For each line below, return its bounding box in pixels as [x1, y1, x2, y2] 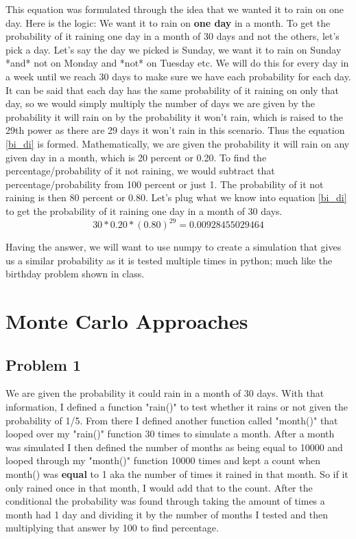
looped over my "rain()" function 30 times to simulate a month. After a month [5, 426, 335, 441]
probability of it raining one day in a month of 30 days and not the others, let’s [5, 29, 340, 43]
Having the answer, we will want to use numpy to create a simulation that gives [5, 240, 342, 253]
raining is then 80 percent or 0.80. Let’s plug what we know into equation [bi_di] [5, 190, 347, 205]
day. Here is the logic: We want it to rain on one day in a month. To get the [5, 15, 331, 30]
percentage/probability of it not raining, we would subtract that [5, 163, 275, 178]
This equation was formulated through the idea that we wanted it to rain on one [5, 2, 344, 16]
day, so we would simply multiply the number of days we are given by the [5, 96, 316, 111]
